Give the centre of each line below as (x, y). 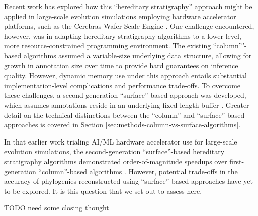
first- (237, 161)
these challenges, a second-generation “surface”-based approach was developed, (125, 95)
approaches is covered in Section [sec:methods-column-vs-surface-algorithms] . (122, 125)
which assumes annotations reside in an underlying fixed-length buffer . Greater (127, 104)
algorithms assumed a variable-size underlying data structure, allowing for (138, 55)
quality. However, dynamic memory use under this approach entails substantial (125, 75)
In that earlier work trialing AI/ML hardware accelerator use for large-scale (121, 141)
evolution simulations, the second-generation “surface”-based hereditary (114, 151)
